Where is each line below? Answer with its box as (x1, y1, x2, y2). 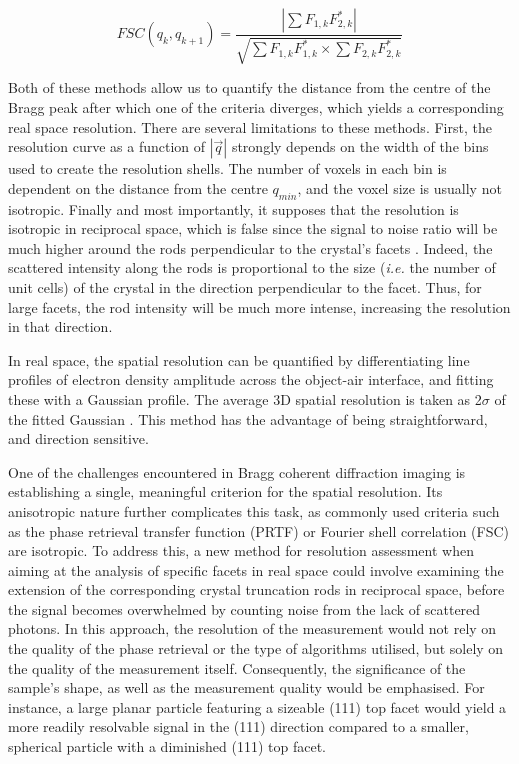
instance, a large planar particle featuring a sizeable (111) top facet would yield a (8, 696, 507, 717)
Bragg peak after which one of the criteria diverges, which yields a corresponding (8, 97, 504, 118)
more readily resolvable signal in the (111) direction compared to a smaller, (8, 716, 469, 737)
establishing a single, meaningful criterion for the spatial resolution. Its (8, 481, 443, 502)
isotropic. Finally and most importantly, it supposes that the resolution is (8, 198, 459, 219)
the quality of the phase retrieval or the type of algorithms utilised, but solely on (8, 638, 504, 659)
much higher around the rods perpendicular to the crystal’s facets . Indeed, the (8, 237, 493, 258)
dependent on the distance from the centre (8, 177, 268, 198)
